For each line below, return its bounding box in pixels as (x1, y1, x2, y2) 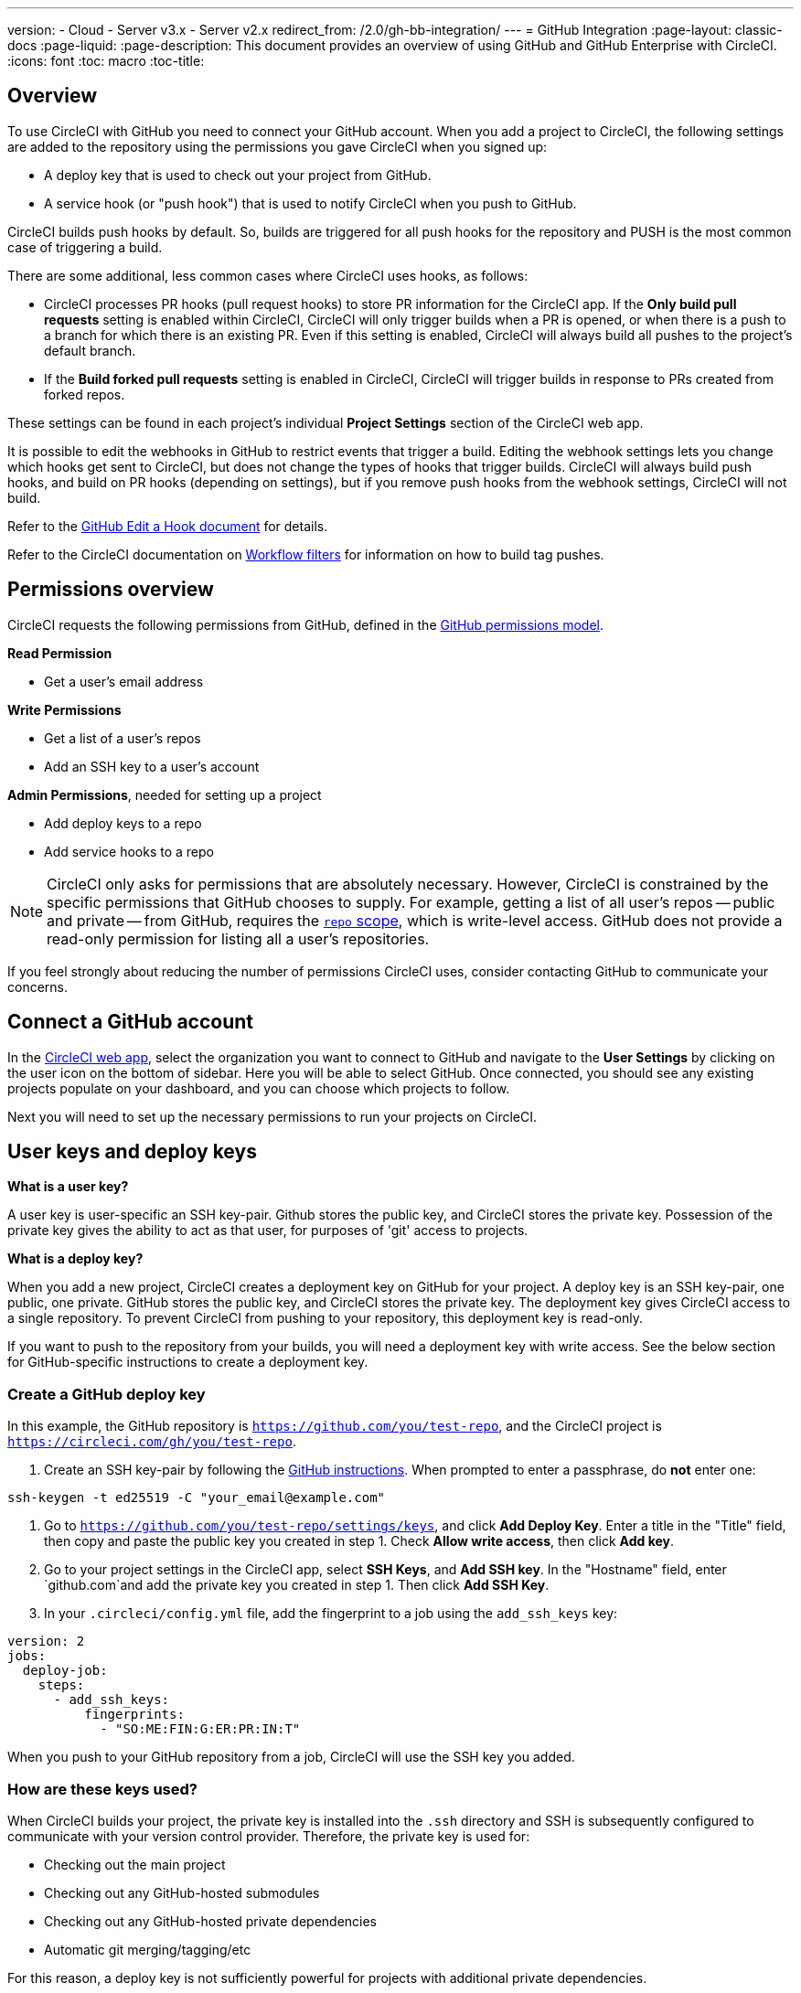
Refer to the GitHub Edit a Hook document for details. (7, 517, 328, 534)
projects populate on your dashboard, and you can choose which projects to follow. (7, 1080, 510, 1096)
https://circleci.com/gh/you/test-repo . (7, 1433, 296, 1450)
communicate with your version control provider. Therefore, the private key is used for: (7, 1828, 530, 1844)
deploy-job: (22, 1663, 108, 1679)
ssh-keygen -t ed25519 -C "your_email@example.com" (7, 1490, 386, 1506)
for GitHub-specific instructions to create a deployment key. (7, 1354, 368, 1370)
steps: (37, 1678, 85, 1693)
